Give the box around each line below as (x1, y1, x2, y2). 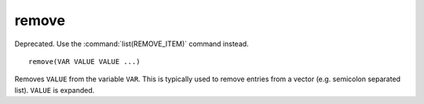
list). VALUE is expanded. (14, 85, 95, 95)
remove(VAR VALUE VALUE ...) (28, 57, 141, 66)
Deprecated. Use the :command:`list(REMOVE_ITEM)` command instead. (14, 39, 249, 48)
